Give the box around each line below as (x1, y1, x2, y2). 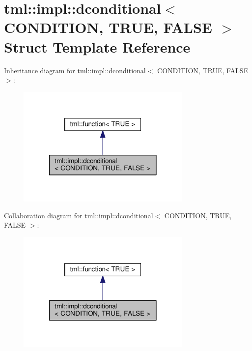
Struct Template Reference (4, 36, 191, 57)
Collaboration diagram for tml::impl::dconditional (4, 210, 153, 220)
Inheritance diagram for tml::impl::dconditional (4, 65, 146, 75)
